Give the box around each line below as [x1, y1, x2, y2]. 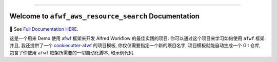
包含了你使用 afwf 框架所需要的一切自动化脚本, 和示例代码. [9, 49, 135, 56]
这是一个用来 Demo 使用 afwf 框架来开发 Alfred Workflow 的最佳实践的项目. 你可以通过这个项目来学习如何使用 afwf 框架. [9, 35, 266, 41]
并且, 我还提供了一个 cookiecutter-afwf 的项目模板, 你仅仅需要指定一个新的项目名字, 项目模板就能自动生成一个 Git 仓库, [9, 43, 261, 49]
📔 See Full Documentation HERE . [9, 26, 79, 32]
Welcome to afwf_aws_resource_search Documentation [9, 12, 200, 20]
